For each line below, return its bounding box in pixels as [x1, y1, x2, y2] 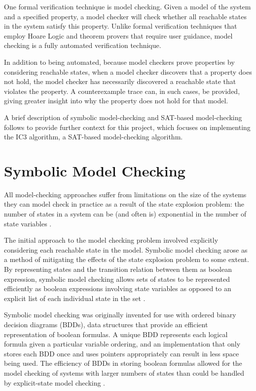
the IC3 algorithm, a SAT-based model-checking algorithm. [4, 131, 183, 142]
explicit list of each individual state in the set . [4, 293, 146, 303]
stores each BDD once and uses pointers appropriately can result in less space [4, 348, 239, 358]
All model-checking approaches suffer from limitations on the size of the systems [4, 189, 247, 199]
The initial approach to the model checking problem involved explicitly [4, 235, 219, 245]
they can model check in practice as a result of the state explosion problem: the [4, 199, 244, 209]
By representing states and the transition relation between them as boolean [4, 264, 232, 274]
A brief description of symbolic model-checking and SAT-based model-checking [4, 112, 242, 122]
